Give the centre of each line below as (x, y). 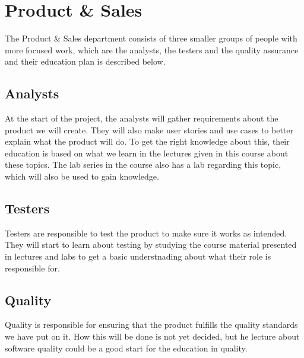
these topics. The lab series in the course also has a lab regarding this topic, (143, 164)
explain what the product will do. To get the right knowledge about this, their (147, 141)
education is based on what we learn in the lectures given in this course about (147, 153)
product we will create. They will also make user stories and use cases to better (149, 130)
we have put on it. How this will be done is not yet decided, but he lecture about (152, 336)
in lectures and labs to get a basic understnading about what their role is (138, 256)
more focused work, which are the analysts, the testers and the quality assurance (152, 49)
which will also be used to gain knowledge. (82, 176)
